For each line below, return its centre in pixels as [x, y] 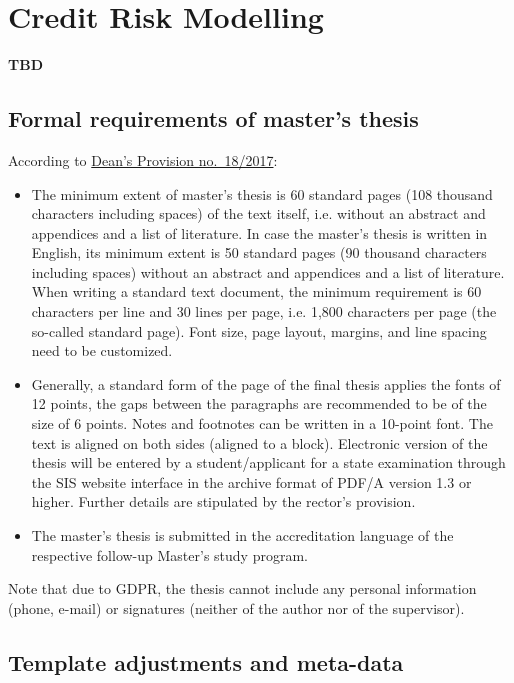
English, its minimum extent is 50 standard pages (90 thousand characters [259, 252]
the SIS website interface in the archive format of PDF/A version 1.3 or [251, 481]
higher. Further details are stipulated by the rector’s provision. [223, 501]
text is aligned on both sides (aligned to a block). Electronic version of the [259, 442]
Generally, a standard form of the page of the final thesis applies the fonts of [266, 383]
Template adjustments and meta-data [206, 661]
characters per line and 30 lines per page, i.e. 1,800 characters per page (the [264, 311]
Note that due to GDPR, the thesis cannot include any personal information [242, 588]
